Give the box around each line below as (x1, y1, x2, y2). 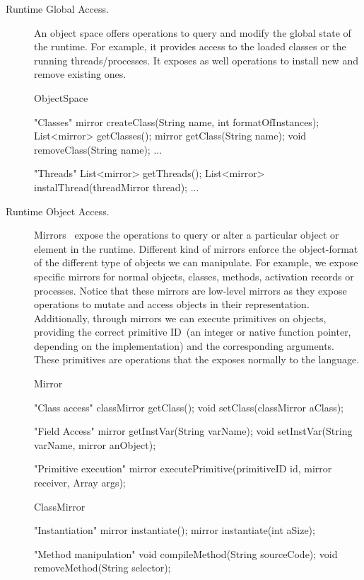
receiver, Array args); (34, 475, 126, 490)
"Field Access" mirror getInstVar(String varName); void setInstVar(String (34, 423, 353, 438)
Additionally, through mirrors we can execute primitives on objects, (34, 310, 327, 325)
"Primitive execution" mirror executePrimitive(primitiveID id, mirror (34, 461, 332, 476)
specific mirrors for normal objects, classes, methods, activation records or (34, 268, 354, 283)
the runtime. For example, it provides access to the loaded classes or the (34, 39, 346, 54)
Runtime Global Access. (6, 1, 109, 16)
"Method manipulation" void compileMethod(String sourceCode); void (34, 546, 338, 561)
